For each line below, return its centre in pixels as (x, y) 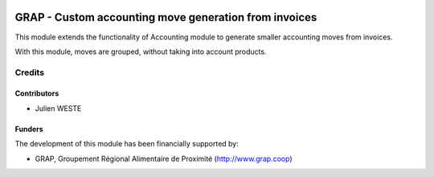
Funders (29, 129)
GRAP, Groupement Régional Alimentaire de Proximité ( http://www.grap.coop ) (164, 158)
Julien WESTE (58, 108)
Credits (29, 72)
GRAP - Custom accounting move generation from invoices (166, 17)
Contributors (37, 93)
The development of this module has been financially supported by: (127, 144)
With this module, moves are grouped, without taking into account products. (141, 51)
